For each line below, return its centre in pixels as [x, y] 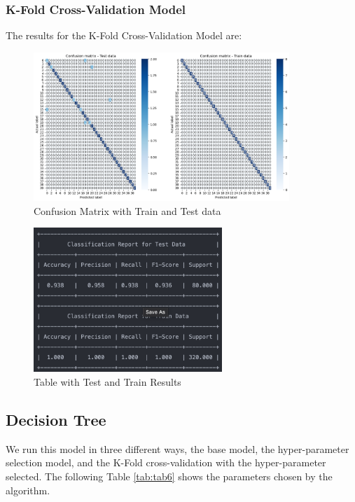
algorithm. [28, 490]
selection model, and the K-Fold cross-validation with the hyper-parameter [166, 462]
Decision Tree [56, 419]
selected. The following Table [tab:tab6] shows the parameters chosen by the [169, 476]
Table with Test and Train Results [107, 382]
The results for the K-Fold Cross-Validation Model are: [124, 35]
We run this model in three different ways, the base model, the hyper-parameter [177, 448]
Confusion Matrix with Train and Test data [127, 210]
